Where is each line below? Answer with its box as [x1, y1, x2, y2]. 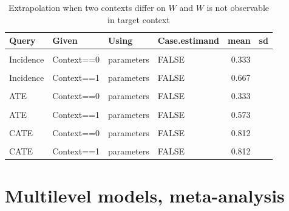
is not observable [206, 1, 270, 13]
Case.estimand [157, 34, 220, 47]
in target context [107, 13, 170, 26]
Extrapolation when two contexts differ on [8, 1, 166, 13]
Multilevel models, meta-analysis [5, 183, 285, 208]
